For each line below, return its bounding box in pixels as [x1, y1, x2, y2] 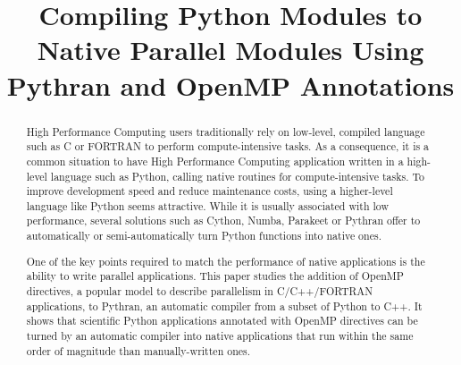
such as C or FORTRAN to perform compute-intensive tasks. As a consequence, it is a [26, 139, 430, 154]
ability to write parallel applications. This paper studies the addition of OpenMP [26, 268, 404, 284]
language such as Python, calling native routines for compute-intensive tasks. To [50, 168, 424, 183]
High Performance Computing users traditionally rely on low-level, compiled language [26, 123, 425, 139]
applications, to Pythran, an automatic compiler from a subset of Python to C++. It [26, 298, 423, 313]
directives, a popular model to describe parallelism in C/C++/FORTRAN [26, 284, 373, 298]
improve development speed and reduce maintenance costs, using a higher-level [26, 183, 393, 199]
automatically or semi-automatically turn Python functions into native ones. [26, 228, 381, 243]
